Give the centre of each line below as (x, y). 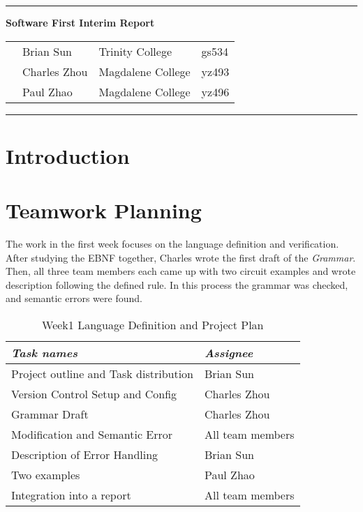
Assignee (229, 353)
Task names (44, 353)
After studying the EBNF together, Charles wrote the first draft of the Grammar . (181, 257)
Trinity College (135, 51)
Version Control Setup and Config (94, 394)
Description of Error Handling (85, 455)
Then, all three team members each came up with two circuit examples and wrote (181, 271)
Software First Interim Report (80, 22)
